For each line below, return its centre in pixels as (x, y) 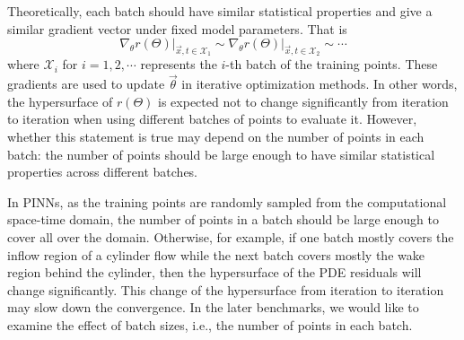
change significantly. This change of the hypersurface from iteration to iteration (226, 289)
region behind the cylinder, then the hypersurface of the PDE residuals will (214, 272)
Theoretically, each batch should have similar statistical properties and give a (220, 11)
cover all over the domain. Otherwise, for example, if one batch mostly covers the (231, 236)
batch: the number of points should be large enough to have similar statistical (221, 154)
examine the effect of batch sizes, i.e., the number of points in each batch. (210, 324)
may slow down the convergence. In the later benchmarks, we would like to (213, 307)
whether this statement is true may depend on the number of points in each (216, 136)
